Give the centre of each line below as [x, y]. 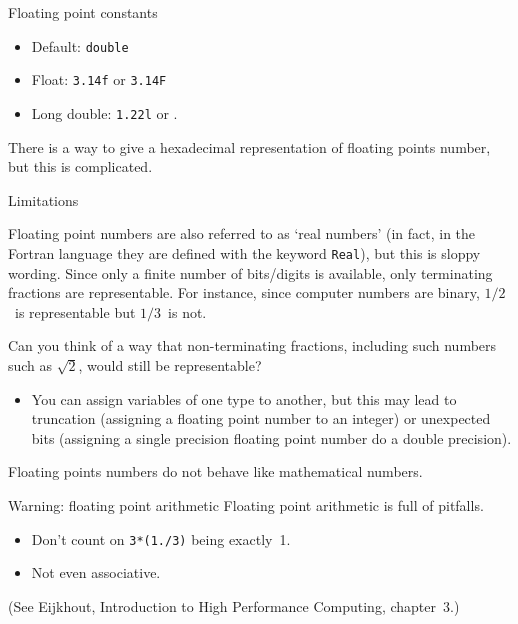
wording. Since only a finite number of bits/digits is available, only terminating [250, 272]
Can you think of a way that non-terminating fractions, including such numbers [252, 345]
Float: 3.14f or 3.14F [99, 79]
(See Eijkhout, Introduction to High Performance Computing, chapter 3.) [234, 605]
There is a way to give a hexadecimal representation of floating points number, [249, 146]
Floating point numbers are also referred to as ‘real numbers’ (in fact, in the [242, 233]
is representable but [75, 311]
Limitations [43, 199]
